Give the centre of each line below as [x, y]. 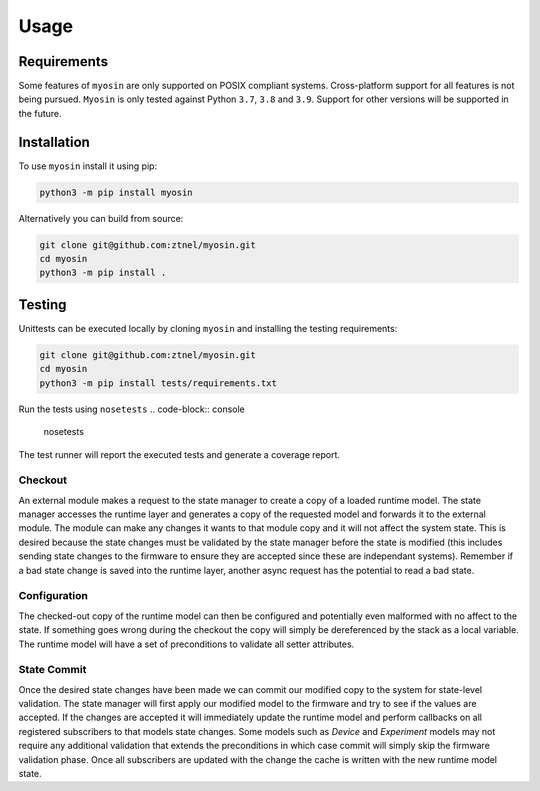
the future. [40, 113]
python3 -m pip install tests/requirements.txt [158, 383]
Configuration [53, 596]
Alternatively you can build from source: [101, 218]
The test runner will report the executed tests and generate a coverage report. [179, 454]
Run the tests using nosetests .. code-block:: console [131, 409]
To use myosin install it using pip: [88, 166]
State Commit [52, 670]
